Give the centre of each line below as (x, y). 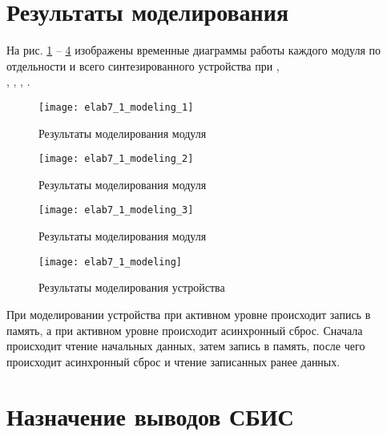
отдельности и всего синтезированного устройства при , (143, 65)
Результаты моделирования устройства (132, 287)
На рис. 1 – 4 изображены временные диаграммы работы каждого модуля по (194, 50)
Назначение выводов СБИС (150, 416)
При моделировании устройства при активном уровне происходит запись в (189, 314)
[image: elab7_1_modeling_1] (116, 107)
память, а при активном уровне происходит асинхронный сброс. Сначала (185, 330)
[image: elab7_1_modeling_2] (116, 159)
